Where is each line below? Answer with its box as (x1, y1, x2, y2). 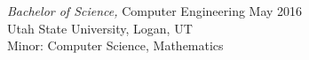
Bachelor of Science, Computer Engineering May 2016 (7, 2, 303, 19)
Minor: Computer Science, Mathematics (7, 36, 224, 55)
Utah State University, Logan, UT (7, 19, 193, 37)
